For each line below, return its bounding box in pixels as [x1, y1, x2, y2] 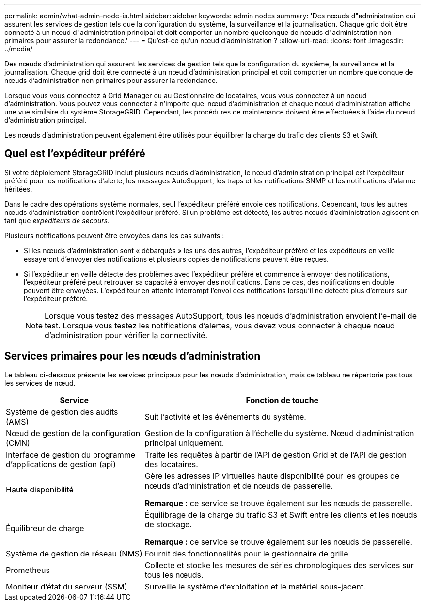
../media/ [4, 45, 33, 53]
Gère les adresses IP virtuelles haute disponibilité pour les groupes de [144, 471, 400, 481]
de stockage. [144, 519, 192, 529]
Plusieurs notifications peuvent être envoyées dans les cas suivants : [4, 231, 224, 240]
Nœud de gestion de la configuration [6, 428, 141, 438]
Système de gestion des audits [6, 407, 118, 417]
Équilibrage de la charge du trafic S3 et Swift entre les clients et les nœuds [144, 509, 417, 520]
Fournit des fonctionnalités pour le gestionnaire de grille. [144, 548, 351, 558]
